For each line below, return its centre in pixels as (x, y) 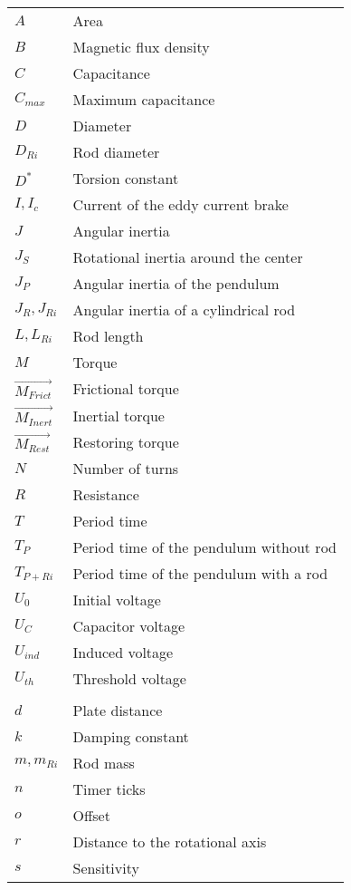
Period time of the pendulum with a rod (200, 574)
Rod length (108, 336)
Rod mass (104, 763)
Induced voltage (123, 653)
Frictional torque (126, 389)
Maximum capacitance (144, 99)
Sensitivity (106, 868)
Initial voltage (117, 600)
